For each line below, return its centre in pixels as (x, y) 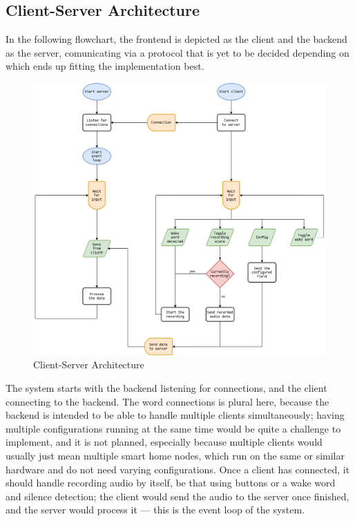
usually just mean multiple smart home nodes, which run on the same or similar (175, 455)
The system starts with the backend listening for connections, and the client (166, 387)
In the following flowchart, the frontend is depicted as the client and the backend (176, 39)
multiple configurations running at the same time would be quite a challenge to (173, 428)
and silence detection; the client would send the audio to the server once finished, (177, 496)
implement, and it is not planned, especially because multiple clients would (164, 442)
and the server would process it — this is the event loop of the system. (155, 510)
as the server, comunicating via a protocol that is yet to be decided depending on (177, 52)
